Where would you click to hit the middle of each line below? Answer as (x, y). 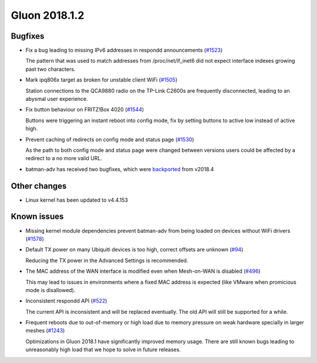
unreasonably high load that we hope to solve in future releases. (103, 350)
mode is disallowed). (50, 290)
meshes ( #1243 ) (45, 331)
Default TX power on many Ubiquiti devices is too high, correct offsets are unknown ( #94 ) (134, 250)
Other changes (39, 186)
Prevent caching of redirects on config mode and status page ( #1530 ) (110, 139)
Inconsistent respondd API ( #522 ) (66, 301)
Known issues (37, 217)
